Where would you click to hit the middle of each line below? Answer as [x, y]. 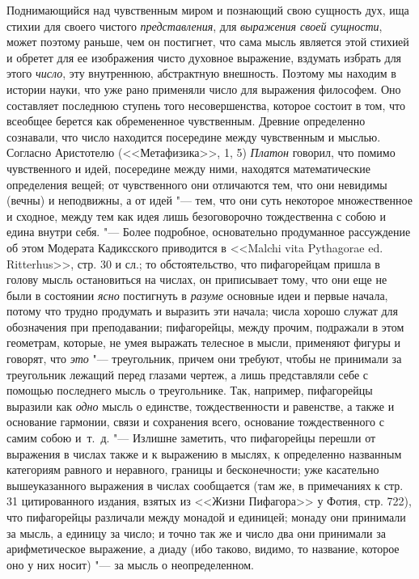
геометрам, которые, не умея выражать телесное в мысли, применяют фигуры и [204, 342]
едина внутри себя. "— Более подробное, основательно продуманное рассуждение [209, 232]
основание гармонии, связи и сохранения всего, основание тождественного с [195, 422]
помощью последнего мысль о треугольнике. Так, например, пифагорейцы [190, 390]
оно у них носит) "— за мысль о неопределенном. [130, 564]
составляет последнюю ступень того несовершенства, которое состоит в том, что [206, 105]
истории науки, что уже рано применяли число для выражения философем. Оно [204, 89]
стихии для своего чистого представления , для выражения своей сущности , [195, 25]
